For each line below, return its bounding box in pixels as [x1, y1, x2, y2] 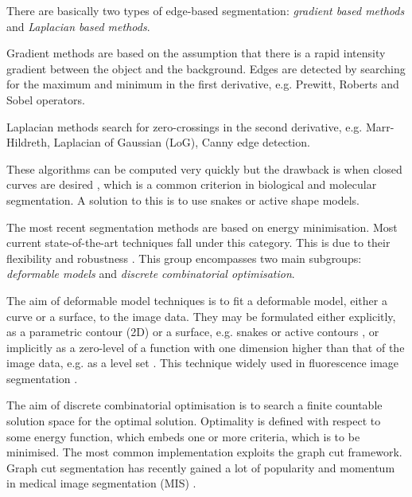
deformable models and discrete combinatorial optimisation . [6, 265, 295, 282]
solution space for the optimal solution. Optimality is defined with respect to [6, 413, 381, 429]
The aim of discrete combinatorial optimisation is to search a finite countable [6, 397, 383, 413]
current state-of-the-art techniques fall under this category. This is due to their [6, 234, 391, 251]
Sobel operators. [6, 91, 85, 108]
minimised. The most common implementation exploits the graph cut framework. [6, 444, 402, 460]
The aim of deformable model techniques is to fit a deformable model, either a [6, 292, 387, 308]
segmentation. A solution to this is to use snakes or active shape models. [6, 191, 360, 208]
